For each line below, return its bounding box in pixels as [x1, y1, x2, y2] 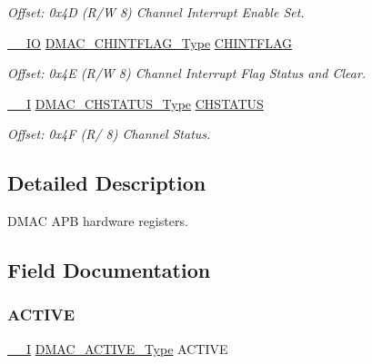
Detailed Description [7, 169, 206, 197]
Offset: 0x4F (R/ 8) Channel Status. [7, 124, 211, 143]
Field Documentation [7, 256, 211, 284]
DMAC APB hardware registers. [7, 212, 188, 231]
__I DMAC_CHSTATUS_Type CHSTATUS [7, 93, 264, 113]
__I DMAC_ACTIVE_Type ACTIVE [7, 339, 228, 358]
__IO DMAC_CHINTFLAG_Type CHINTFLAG [7, 33, 293, 52]
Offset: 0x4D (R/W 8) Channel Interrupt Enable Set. [7, 3, 305, 21]
